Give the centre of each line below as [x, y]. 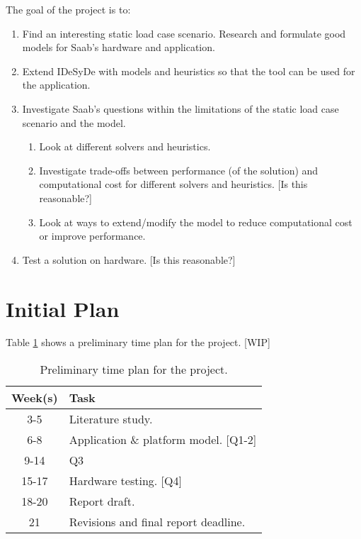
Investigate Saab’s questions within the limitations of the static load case [180, 108]
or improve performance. [92, 236]
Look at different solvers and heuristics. [125, 146]
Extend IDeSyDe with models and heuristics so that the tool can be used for [189, 71]
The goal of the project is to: [68, 9]
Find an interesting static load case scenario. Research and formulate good [184, 33]
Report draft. [102, 501]
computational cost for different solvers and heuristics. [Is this [173, 184]
